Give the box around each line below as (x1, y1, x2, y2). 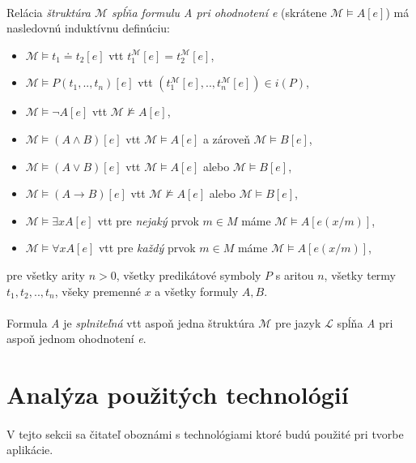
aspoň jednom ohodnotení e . (6, 330, 146, 347)
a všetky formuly (155, 282, 239, 299)
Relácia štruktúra (6, 3, 91, 20)
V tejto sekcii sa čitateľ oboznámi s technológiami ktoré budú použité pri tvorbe (6, 425, 404, 442)
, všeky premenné (54, 282, 142, 299)
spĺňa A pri (337, 314, 393, 331)
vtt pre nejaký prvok (97, 212, 199, 229)
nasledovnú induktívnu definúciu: (6, 19, 170, 36)
